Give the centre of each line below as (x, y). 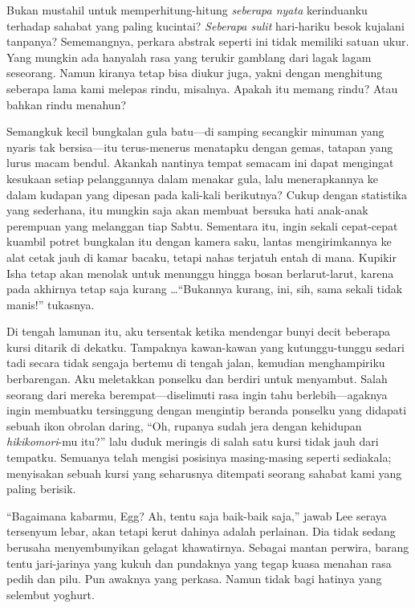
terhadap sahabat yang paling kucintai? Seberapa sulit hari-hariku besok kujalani (205, 25)
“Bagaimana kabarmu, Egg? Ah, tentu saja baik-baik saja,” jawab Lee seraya (197, 515)
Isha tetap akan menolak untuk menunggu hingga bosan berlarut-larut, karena (200, 273)
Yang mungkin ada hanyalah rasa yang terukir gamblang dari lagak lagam (189, 57)
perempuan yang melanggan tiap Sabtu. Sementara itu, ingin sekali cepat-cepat (202, 225)
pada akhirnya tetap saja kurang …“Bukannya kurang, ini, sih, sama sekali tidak (205, 289)
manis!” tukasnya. (51, 304)
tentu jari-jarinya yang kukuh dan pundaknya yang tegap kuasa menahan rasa (199, 563)
